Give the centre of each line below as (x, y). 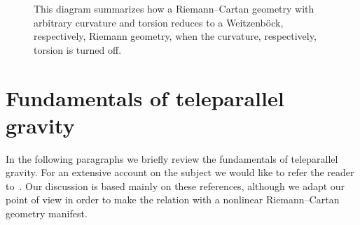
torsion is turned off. (78, 49)
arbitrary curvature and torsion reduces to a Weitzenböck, (159, 22)
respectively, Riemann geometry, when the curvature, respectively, (175, 36)
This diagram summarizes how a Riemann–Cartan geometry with (174, 8)
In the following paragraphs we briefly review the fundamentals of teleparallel (172, 158)
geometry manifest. (47, 213)
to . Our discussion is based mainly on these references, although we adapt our (175, 186)
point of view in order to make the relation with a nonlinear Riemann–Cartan (173, 199)
